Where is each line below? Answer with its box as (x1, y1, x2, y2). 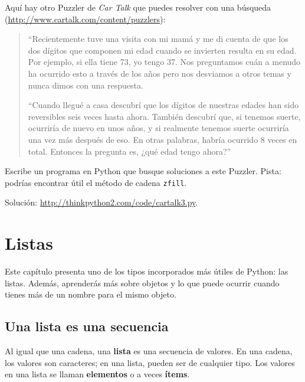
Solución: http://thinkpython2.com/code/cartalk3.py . (5, 196, 198, 208)
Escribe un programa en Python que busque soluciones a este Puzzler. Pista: (5, 165, 281, 177)
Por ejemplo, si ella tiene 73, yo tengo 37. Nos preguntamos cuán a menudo (28, 55, 301, 68)
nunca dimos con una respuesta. (28, 79, 143, 91)
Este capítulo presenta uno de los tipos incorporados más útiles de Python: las (5, 265, 288, 277)
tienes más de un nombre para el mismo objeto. (5, 288, 176, 301)
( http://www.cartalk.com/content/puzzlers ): (5, 12, 166, 25)
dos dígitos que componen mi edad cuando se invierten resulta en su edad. (28, 44, 297, 56)
